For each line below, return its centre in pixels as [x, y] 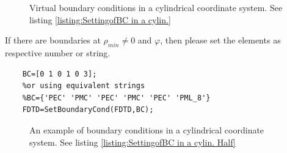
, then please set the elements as [220, 40]
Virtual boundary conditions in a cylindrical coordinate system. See [156, 7]
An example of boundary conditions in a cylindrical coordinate [147, 129]
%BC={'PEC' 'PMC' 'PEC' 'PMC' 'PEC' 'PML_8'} [116, 98]
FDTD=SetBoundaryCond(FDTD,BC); [88, 110]
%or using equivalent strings [84, 86]
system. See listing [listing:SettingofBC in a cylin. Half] [133, 142]
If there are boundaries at [53, 40]
